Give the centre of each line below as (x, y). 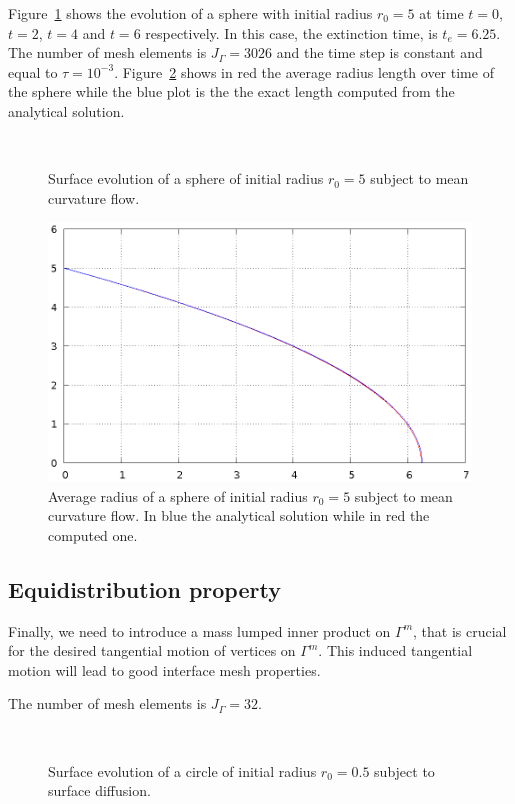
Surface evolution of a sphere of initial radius (186, 178)
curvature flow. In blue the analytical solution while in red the (239, 515)
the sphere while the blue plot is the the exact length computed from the (231, 91)
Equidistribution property (144, 588)
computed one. (93, 534)
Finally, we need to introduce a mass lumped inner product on (199, 630)
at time (441, 13)
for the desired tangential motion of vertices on (152, 650)
